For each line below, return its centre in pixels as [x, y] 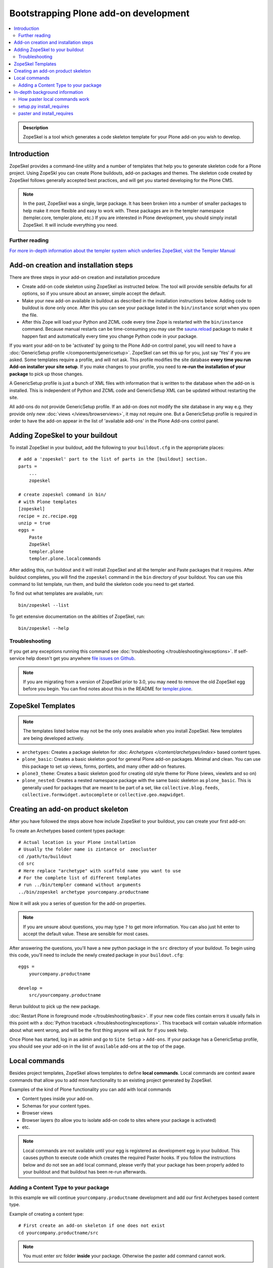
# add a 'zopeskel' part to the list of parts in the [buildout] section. [113, 459]
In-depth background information [49, 92]
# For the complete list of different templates [80, 878]
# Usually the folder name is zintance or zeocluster [88, 849]
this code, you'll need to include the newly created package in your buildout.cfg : [97, 955]
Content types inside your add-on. [58, 1099]
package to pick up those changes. [46, 374]
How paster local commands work [54, 99]
